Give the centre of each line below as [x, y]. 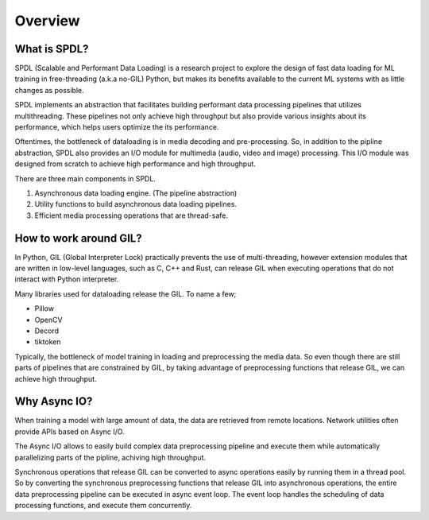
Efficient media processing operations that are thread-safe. [131, 215]
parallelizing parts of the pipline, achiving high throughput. [110, 457]
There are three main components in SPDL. [85, 178]
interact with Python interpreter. [67, 279]
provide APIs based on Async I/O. [70, 431]
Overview [47, 21]
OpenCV [48, 320]
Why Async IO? [54, 402]
